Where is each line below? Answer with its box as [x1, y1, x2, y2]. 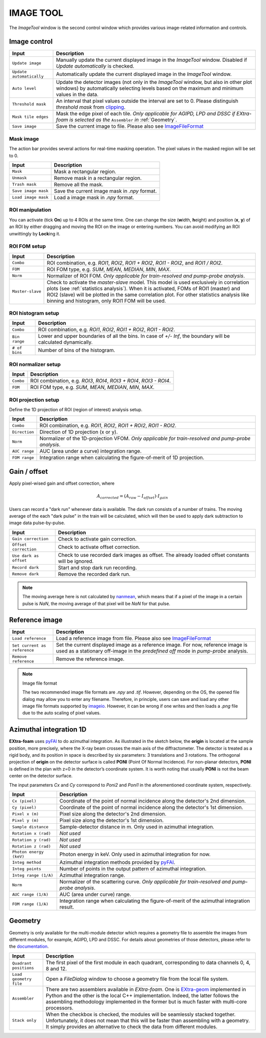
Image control [9, 38, 53, 46]
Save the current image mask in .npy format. [54, 188, 157, 194]
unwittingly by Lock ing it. [9, 231, 61, 236]
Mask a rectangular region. [54, 168, 117, 175]
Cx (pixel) [12, 798, 37, 804]
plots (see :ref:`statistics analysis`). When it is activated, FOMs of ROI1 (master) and [47, 285, 240, 292]
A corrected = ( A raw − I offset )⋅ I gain [97, 494, 168, 500]
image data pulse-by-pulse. [9, 520, 66, 526]
